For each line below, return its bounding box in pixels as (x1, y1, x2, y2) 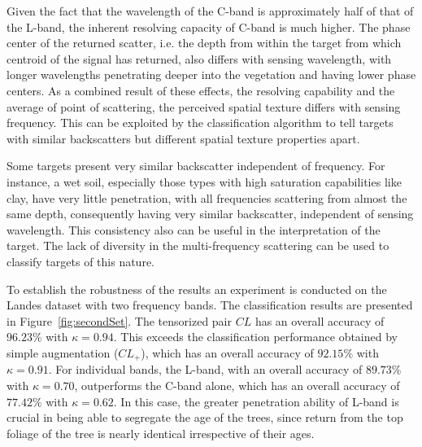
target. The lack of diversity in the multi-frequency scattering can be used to (7, 237, 389, 254)
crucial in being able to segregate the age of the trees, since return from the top (7, 409, 403, 426)
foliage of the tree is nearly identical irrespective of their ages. (7, 424, 315, 441)
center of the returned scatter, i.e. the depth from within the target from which (7, 34, 402, 51)
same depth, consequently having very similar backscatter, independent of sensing (7, 205, 414, 222)
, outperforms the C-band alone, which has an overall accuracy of (74, 376, 400, 393)
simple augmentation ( (7, 344, 119, 361)
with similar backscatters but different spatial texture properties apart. (7, 129, 360, 147)
